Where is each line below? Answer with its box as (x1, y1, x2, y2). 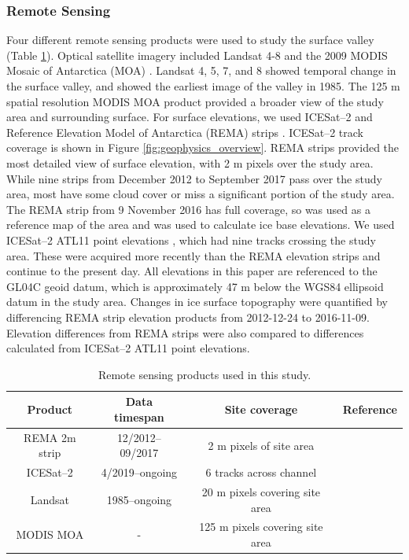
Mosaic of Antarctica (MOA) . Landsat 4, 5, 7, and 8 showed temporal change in (6, 62, 396, 79)
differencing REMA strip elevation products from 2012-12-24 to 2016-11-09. (6, 308, 370, 325)
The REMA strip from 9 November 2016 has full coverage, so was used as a (6, 201, 370, 217)
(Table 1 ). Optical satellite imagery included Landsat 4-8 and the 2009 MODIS (6, 46, 388, 63)
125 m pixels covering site (199, 518, 323, 535)
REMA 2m (24, 429, 76, 445)
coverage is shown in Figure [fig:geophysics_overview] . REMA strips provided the (6, 139, 400, 156)
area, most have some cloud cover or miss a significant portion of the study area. (6, 186, 395, 202)
